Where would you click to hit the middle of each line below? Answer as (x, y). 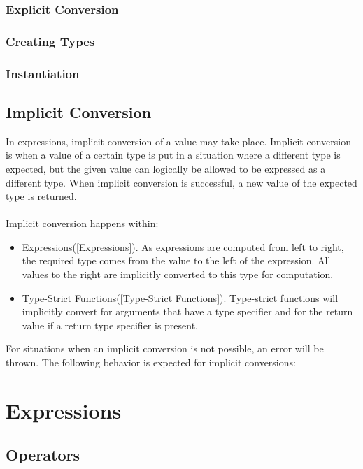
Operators (43, 455)
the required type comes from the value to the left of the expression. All (176, 260)
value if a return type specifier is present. (110, 325)
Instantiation (43, 73)
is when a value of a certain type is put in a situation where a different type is (173, 155)
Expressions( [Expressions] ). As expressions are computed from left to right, (183, 246)
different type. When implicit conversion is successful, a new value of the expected (181, 182)
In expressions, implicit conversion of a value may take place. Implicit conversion (178, 141)
